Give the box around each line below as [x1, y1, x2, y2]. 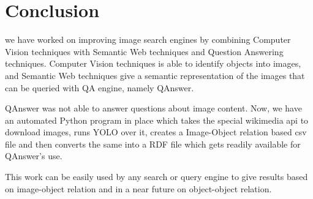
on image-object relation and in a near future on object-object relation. [5, 182, 272, 195]
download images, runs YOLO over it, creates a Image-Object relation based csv [5, 126, 307, 138]
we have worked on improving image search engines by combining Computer [5, 33, 291, 46]
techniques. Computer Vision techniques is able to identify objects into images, [5, 57, 301, 70]
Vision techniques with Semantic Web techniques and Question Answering [5, 45, 284, 58]
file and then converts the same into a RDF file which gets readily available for [5, 137, 301, 150]
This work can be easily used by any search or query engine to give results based [5, 170, 308, 183]
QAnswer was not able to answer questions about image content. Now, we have [5, 102, 302, 115]
